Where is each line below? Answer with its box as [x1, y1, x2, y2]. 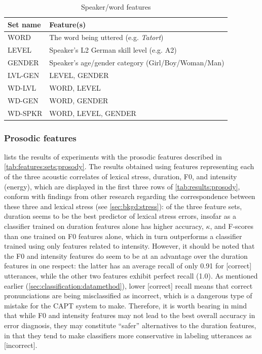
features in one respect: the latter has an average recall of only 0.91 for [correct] [4, 260, 252, 271]
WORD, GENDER [49, 95, 108, 105]
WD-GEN [8, 95, 39, 105]
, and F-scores [210, 220, 254, 231]
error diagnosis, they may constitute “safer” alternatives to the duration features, [4, 320, 256, 330]
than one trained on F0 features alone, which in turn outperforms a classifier [4, 230, 242, 241]
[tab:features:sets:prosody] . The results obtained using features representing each [4, 161, 254, 172]
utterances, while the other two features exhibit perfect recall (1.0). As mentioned [4, 270, 258, 281]
